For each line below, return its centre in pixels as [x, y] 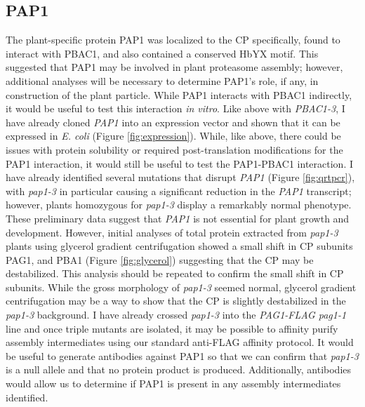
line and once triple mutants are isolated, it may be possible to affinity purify [172, 328]
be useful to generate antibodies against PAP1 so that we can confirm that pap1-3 [182, 355]
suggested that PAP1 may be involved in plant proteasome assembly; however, [174, 67]
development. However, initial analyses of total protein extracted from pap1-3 [172, 232]
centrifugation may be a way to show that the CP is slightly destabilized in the [176, 301]
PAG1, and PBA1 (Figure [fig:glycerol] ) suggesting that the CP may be [160, 259]
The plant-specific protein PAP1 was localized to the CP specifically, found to [173, 40]
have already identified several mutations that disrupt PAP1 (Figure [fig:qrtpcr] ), [180, 177]
